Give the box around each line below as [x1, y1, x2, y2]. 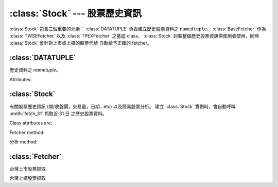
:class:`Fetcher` [9, 152, 62, 161]
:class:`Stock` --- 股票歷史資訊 [9, 8, 142, 19]
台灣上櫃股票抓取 [9, 175, 46, 181]
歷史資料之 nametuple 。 [9, 67, 61, 73]
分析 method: [9, 139, 38, 145]
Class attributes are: [9, 120, 53, 126]
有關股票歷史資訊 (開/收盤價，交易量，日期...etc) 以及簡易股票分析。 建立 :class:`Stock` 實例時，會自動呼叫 [9, 103, 236, 109]
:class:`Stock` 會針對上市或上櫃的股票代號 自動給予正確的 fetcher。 [9, 40, 152, 46]
